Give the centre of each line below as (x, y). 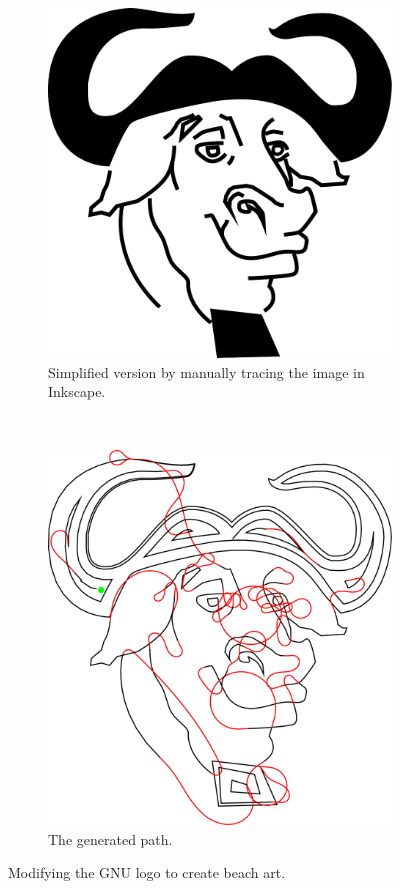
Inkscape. (77, 391)
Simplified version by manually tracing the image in (206, 371)
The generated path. (110, 838)
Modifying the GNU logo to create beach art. (147, 872)
